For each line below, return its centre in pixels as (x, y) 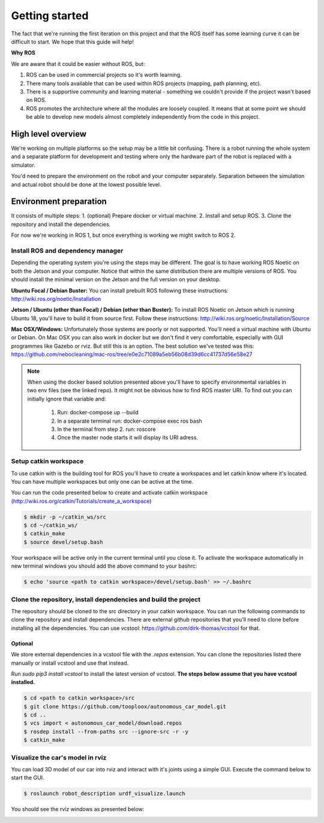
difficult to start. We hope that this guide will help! (73, 41)
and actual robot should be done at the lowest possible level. (86, 184)
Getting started (50, 16)
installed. (23, 682)
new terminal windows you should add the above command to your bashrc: (104, 566)
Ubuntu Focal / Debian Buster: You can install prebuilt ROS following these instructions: (120, 290)
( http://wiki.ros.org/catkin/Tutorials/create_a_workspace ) (81, 501)
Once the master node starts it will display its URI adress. (127, 438)
